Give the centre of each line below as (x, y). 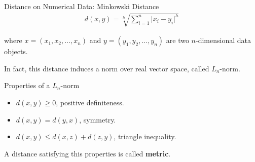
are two (177, 40)
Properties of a (27, 85)
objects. (16, 51)
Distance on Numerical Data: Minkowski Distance (82, 6)
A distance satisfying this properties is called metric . (87, 153)
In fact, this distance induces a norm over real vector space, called (107, 68)
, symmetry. (98, 119)
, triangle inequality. (145, 136)
